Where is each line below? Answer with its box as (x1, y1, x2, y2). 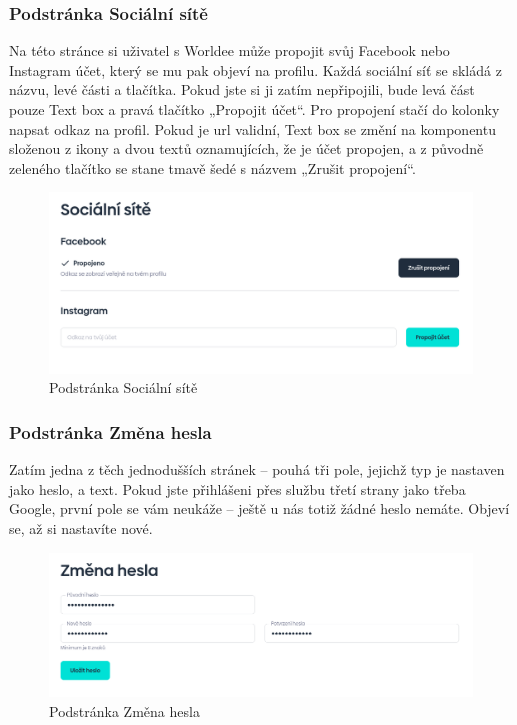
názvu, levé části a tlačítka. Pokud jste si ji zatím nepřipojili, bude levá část (9, 79, 475, 100)
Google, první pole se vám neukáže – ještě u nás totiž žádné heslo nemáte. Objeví (9, 498, 510, 519)
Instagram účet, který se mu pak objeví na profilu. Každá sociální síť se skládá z (9, 59, 502, 80)
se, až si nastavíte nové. (9, 517, 153, 538)
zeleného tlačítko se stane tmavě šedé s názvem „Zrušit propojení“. (9, 157, 416, 178)
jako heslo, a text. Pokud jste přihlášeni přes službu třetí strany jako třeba (9, 478, 466, 499)
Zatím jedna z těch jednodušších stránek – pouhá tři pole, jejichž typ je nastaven (9, 459, 505, 480)
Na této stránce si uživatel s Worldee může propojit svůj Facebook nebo (9, 40, 450, 61)
